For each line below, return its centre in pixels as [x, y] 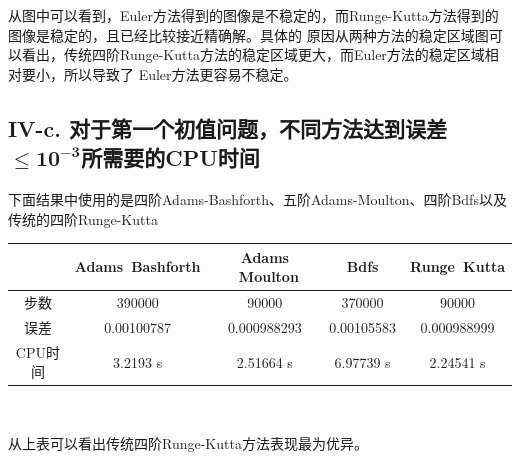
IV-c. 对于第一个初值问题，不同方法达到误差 [227, 127]
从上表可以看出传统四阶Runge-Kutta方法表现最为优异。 [188, 443]
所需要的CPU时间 [170, 157]
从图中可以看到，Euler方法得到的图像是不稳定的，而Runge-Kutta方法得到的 [253, 15]
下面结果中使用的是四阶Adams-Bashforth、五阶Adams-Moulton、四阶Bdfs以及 [257, 198]
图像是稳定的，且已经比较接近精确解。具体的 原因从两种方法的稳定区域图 [248, 34]
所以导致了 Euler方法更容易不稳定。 [180, 73]
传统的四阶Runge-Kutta [83, 218]
